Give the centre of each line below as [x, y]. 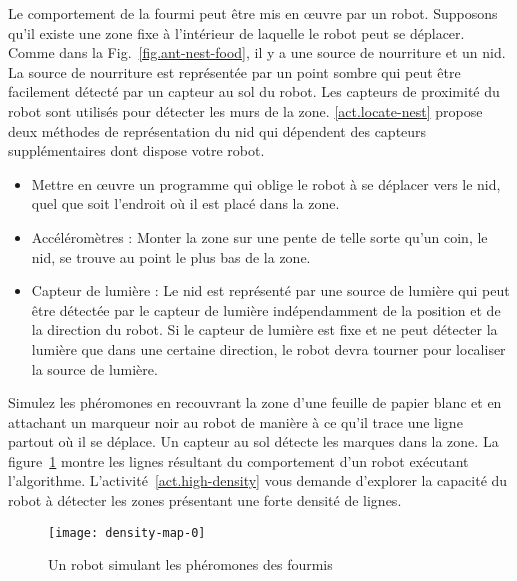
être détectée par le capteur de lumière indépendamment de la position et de [266, 309]
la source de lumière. [94, 368]
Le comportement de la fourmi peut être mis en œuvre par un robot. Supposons [253, 13]
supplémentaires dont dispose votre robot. [136, 150]
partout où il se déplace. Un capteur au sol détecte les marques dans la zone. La [253, 441]
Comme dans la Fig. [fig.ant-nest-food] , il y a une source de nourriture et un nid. [257, 52]
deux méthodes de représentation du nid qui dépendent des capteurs [217, 130]
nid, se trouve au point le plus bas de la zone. [171, 256]
